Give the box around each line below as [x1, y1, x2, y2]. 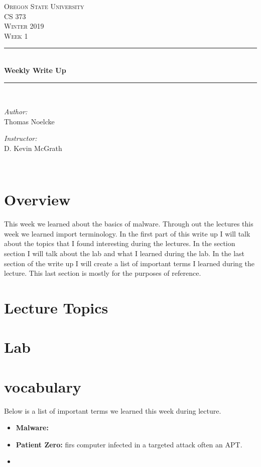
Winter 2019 [4, 21, 44, 31]
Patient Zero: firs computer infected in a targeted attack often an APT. [16, 439, 242, 449]
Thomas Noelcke [4, 116, 55, 126]
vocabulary [4, 376, 81, 397]
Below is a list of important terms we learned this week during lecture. [4, 405, 221, 416]
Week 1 [4, 30, 28, 41]
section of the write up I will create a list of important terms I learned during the [4, 258, 255, 268]
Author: [4, 106, 28, 117]
